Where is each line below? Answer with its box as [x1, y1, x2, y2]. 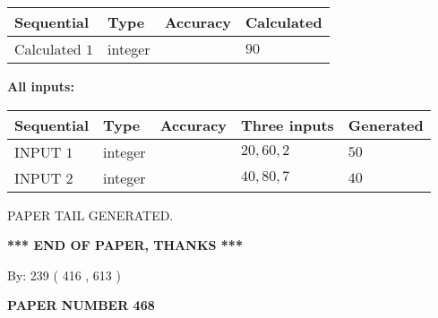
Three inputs [241, 114, 334, 135]
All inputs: [7, 77, 74, 95]
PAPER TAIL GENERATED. [7, 205, 174, 224]
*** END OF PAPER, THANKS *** [7, 236, 243, 254]
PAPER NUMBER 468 [7, 296, 155, 314]
